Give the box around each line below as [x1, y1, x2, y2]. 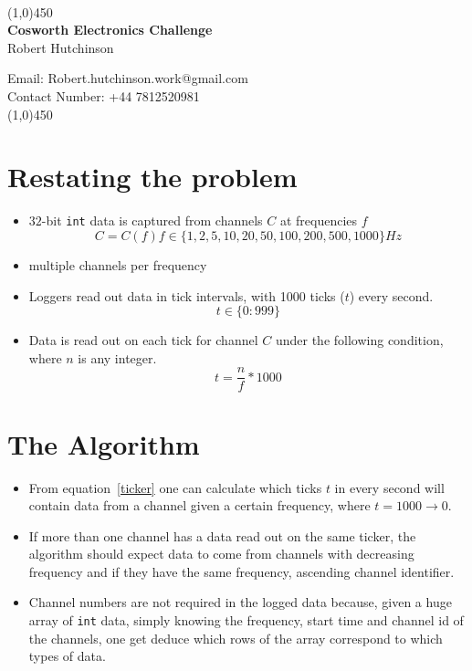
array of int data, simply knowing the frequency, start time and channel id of [28, 611, 464, 630]
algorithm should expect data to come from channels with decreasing [28, 544, 414, 563]
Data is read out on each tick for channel [28, 330, 258, 350]
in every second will [334, 477, 445, 497]
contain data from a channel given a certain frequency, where [28, 496, 371, 515]
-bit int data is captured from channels [41, 211, 263, 230]
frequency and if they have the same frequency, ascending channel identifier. [28, 561, 455, 581]
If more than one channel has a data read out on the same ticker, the [28, 526, 416, 545]
